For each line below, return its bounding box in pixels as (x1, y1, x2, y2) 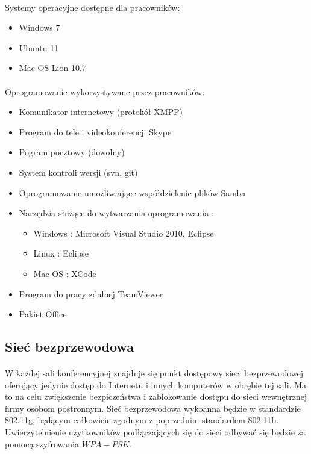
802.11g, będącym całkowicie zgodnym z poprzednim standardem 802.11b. (5, 414, 279, 426)
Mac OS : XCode (33, 267, 96, 279)
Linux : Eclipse (33, 247, 89, 260)
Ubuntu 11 (19, 41, 59, 54)
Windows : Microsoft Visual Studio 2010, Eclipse (33, 226, 214, 239)
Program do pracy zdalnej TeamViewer (19, 287, 163, 300)
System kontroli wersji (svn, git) (19, 166, 138, 178)
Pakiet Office (19, 308, 67, 320)
